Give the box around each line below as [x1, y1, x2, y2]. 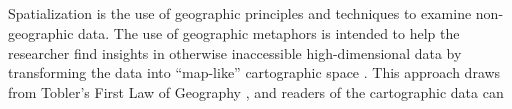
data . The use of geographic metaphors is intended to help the [78, 22, 460, 43]
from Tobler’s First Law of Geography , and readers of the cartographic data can [8, 81, 504, 102]
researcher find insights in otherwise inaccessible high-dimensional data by [8, 42, 462, 63]
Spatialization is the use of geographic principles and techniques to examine [8, 3, 472, 24]
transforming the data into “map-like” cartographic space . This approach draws [8, 62, 501, 83]
